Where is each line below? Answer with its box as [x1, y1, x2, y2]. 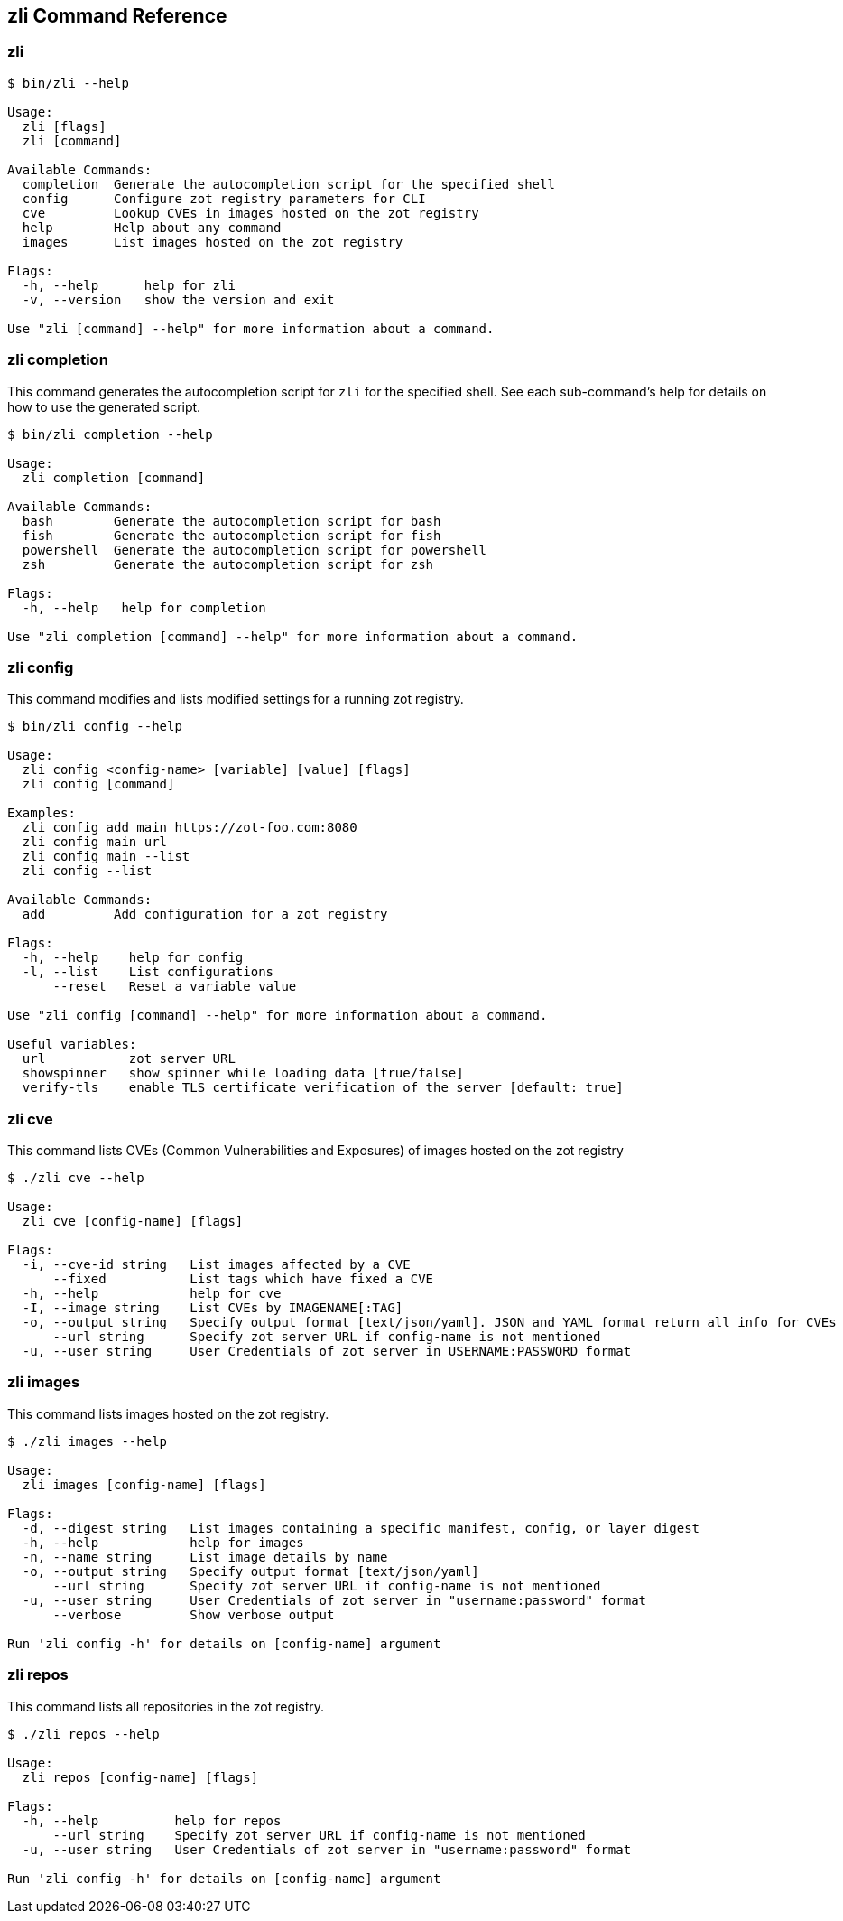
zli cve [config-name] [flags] [22, 1214, 244, 1229]
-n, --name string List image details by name [22, 1549, 388, 1564]
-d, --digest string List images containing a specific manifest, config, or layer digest [22, 1520, 700, 1535]
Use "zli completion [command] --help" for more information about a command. [7, 629, 579, 644]
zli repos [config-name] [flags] [22, 1769, 259, 1785]
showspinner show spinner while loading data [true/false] [22, 1066, 464, 1081]
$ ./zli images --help [7, 1433, 168, 1449]
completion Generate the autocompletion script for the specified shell [22, 176, 555, 191]
